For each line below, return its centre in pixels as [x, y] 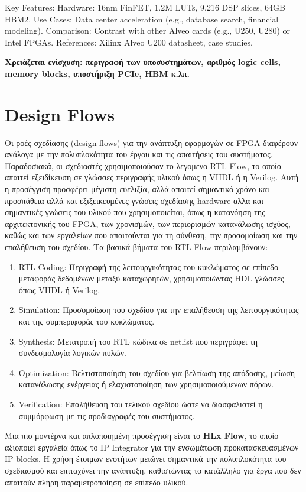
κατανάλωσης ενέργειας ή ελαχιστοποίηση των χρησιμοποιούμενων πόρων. [146, 384]
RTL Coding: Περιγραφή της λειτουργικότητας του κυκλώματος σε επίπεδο [148, 266]
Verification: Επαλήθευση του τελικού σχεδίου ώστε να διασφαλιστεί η [141, 404]
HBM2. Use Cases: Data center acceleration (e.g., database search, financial [142, 19]
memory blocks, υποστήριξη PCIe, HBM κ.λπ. [97, 73]
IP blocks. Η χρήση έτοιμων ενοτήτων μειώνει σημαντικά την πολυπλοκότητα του [146, 459]
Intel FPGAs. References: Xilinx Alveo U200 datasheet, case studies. [129, 42]
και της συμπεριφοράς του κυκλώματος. [87, 321]
